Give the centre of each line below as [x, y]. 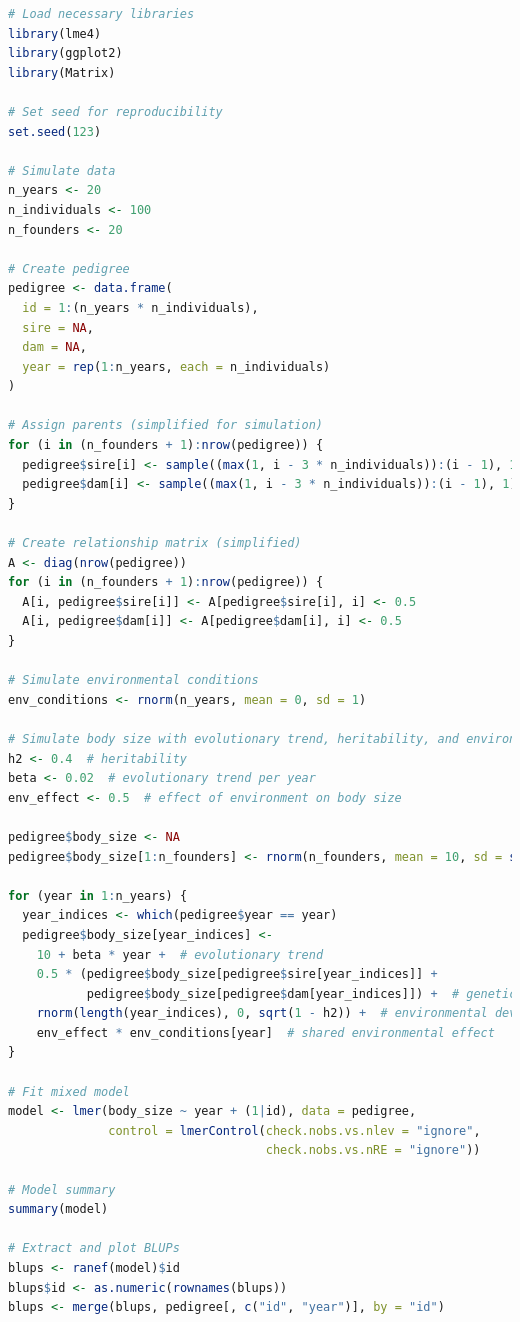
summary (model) [58, 1209]
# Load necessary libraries [101, 14]
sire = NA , [58, 327]
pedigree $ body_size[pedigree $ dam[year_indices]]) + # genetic [301, 993]
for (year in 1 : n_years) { [98, 895]
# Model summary [62, 1189]
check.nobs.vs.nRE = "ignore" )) [373, 1150]
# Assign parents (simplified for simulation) [165, 425]
